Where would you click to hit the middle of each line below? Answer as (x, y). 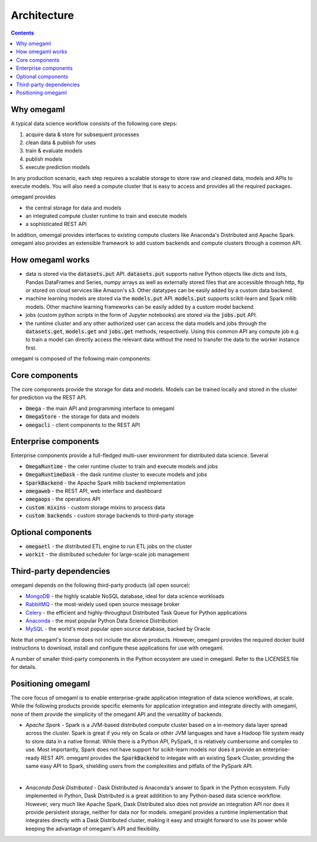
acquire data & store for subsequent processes (82, 134)
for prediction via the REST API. (49, 398)
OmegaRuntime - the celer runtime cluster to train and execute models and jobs (122, 466)
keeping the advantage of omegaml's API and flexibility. (93, 829)
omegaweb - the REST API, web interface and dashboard (94, 491)
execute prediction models (58, 167)
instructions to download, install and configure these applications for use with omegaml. (117, 648)
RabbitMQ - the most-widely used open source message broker (103, 604)
